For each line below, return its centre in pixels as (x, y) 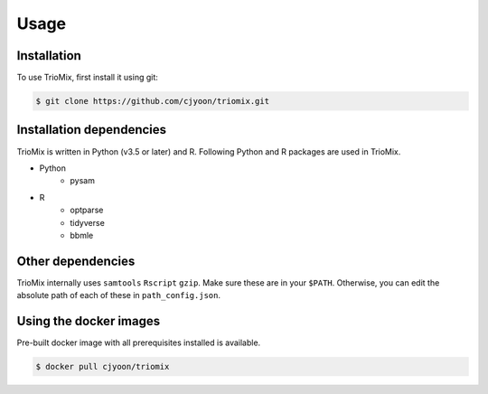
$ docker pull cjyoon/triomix (103, 367)
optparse (87, 210)
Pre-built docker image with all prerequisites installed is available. (139, 342)
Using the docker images (89, 321)
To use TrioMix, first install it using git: (87, 78)
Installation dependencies (92, 130)
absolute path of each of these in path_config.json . (119, 295)
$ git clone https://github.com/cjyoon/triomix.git (153, 101)
